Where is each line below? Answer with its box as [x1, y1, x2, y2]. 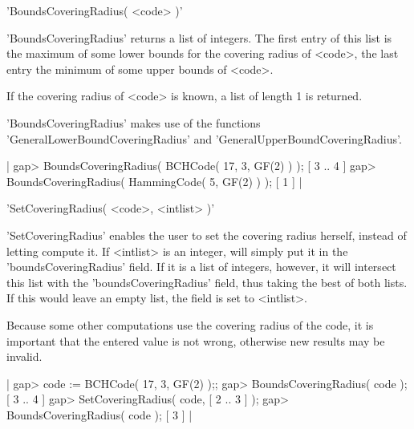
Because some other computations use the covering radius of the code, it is [6, 316, 374, 333]
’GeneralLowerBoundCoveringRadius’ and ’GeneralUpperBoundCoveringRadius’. [6, 130, 402, 147]
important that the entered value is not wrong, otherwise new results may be [6, 332, 385, 349]
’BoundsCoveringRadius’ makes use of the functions [6, 114, 261, 131]
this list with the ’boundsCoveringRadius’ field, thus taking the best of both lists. [6, 273, 408, 290]
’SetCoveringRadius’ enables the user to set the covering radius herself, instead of [6, 226, 407, 243]
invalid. [6, 348, 43, 365]
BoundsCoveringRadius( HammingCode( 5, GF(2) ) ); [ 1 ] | [6, 172, 302, 189]
